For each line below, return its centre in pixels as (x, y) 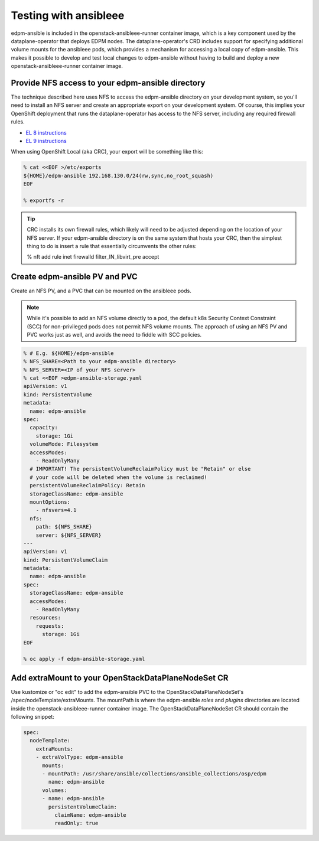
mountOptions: (50, 502)
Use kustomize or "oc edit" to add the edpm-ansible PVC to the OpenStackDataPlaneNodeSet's (127, 692)
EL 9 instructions (46, 141)
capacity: (44, 428)
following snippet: (32, 717)
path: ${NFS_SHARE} (64, 527)
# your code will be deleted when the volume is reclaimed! (118, 477)
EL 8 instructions (46, 132)
